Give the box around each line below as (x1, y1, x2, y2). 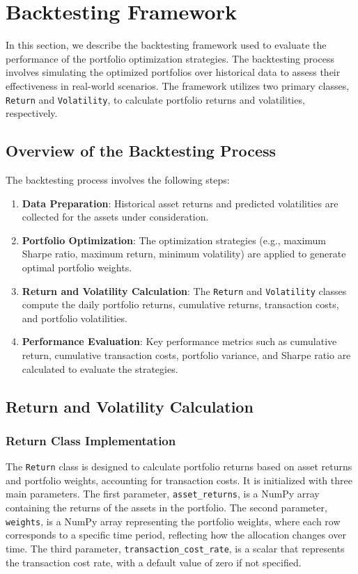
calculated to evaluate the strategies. (22, 361, 178, 376)
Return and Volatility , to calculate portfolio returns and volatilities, (6, 92, 305, 106)
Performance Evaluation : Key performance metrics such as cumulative (22, 334, 337, 349)
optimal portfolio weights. (22, 260, 132, 274)
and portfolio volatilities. (22, 310, 127, 325)
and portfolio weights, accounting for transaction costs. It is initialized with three (6, 472, 352, 487)
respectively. (6, 106, 58, 120)
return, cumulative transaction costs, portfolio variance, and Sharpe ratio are (22, 347, 351, 362)
